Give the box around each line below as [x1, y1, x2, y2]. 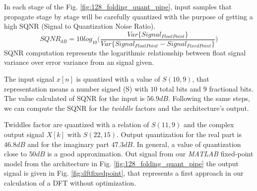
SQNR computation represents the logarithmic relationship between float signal [4, 47, 246, 57]
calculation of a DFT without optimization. [4, 177, 136, 188]
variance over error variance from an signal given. [4, 57, 154, 67]
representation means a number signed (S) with [4, 83, 148, 94]
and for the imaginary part [27, 139, 109, 149]
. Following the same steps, [168, 93, 250, 103]
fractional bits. [209, 83, 254, 94]
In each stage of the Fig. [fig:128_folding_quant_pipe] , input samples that [4, 1, 232, 11]
